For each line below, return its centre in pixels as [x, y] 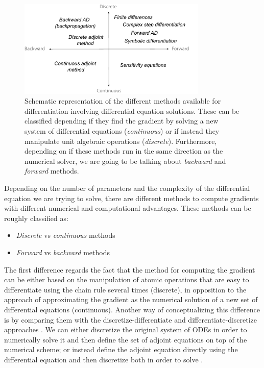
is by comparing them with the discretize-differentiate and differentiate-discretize [131, 319]
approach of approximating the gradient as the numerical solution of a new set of [131, 299]
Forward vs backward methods [63, 252]
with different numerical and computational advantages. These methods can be [128, 208]
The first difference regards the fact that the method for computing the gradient [130, 269]
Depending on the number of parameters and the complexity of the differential [127, 188]
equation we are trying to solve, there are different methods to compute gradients [131, 198]
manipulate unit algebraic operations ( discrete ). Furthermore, [121, 141]
